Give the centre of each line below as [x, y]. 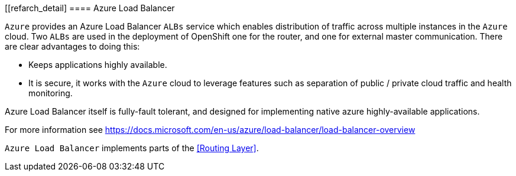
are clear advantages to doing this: [72, 46]
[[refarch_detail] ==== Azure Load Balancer [90, 8]
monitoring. [51, 93]
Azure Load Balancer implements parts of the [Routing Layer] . [132, 148]
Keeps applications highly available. [98, 65]
